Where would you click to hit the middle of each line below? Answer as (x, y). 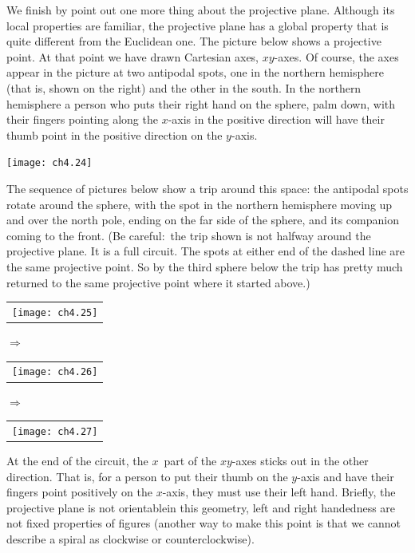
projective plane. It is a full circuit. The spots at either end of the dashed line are (206, 251)
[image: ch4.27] (55, 431)
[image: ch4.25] (55, 312)
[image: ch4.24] (49, 163)
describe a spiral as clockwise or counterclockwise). (130, 539)
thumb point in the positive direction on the (115, 134)
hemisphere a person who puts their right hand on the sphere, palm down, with (201, 103)
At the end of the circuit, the (77, 461)
